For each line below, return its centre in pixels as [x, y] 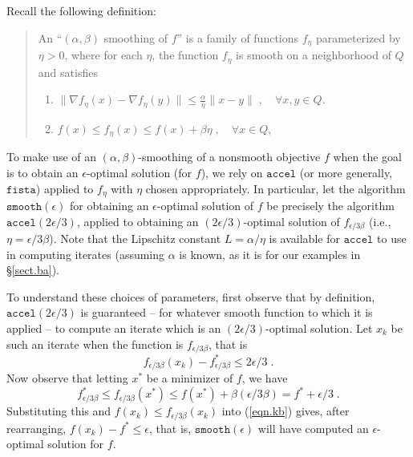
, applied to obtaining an [138, 221]
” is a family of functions [238, 37]
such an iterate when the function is [95, 344]
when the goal [367, 157]
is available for [304, 239]
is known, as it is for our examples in [270, 254]
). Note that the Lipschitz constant [135, 239]
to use [392, 239]
